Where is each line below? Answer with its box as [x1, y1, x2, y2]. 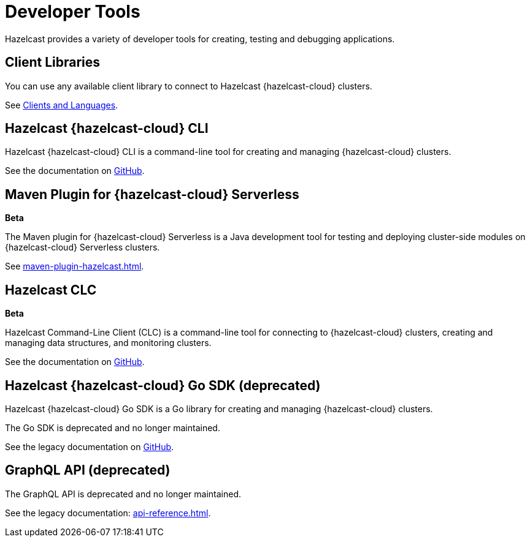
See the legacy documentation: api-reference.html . [5, 507, 211, 518]
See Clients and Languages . [5, 99, 118, 110]
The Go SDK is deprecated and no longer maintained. [5, 422, 220, 433]
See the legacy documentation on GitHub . [5, 441, 174, 452]
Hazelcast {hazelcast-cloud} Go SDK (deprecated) [5, 377, 321, 393]
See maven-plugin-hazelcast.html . [5, 261, 144, 272]
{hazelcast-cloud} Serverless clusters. [5, 242, 160, 253]
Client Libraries [5, 55, 101, 70]
